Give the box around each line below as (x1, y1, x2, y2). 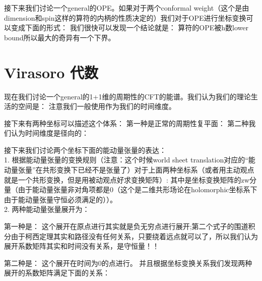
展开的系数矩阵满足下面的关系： (4, 267, 110, 278)
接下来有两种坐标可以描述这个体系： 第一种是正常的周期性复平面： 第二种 (4, 118, 249, 128)
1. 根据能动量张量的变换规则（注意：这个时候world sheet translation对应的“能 (4, 154, 255, 165)
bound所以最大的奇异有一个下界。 (4, 32, 115, 42)
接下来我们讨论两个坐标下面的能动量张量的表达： (4, 144, 166, 155)
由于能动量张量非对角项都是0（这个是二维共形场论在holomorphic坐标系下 (18, 184, 257, 195)
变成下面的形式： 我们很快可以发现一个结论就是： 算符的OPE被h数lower (11, 22, 248, 33)
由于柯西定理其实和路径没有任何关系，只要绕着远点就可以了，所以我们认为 (11, 231, 258, 241)
